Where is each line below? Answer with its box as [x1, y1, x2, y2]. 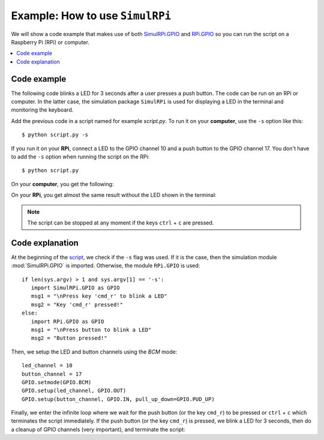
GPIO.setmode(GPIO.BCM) [22, 379, 92, 385]
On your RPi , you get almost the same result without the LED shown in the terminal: [11, 191, 217, 199]
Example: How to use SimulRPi [11, 9, 172, 22]
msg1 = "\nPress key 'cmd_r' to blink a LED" [31, 293, 167, 300]
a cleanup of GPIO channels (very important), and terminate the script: [11, 426, 185, 433]
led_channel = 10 [22, 362, 73, 369]
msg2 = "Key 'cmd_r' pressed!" [31, 301, 123, 308]
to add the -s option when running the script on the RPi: [11, 153, 150, 160]
